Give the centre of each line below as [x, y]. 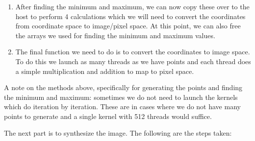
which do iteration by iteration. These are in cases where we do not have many [122, 106]
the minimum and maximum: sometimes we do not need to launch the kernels [121, 97]
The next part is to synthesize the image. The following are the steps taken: [118, 132]
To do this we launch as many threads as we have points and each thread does [133, 61]
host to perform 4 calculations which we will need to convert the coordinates [130, 16]
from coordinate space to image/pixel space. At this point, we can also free [128, 26]
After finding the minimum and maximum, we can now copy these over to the [132, 6]
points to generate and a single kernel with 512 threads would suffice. [108, 116]
